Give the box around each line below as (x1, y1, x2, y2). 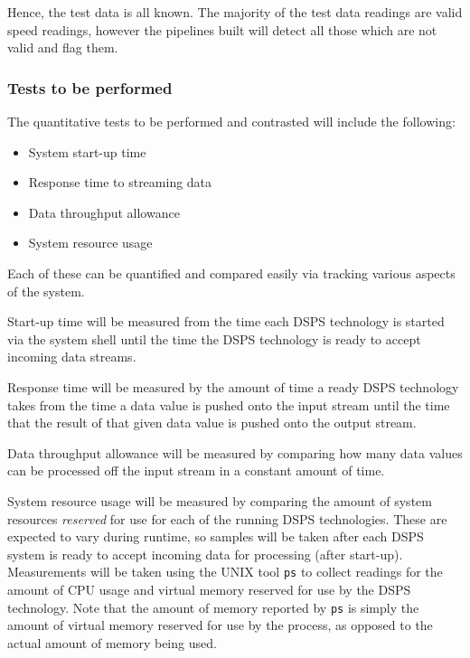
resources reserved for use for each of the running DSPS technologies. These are (7, 509, 447, 528)
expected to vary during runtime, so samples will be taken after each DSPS (7, 527, 424, 546)
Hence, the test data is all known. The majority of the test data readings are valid (7, 3, 463, 21)
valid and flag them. (7, 38, 118, 57)
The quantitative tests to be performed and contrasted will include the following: (7, 112, 456, 130)
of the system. (7, 281, 85, 300)
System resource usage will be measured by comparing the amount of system (7, 491, 432, 510)
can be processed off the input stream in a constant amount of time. (7, 461, 385, 480)
